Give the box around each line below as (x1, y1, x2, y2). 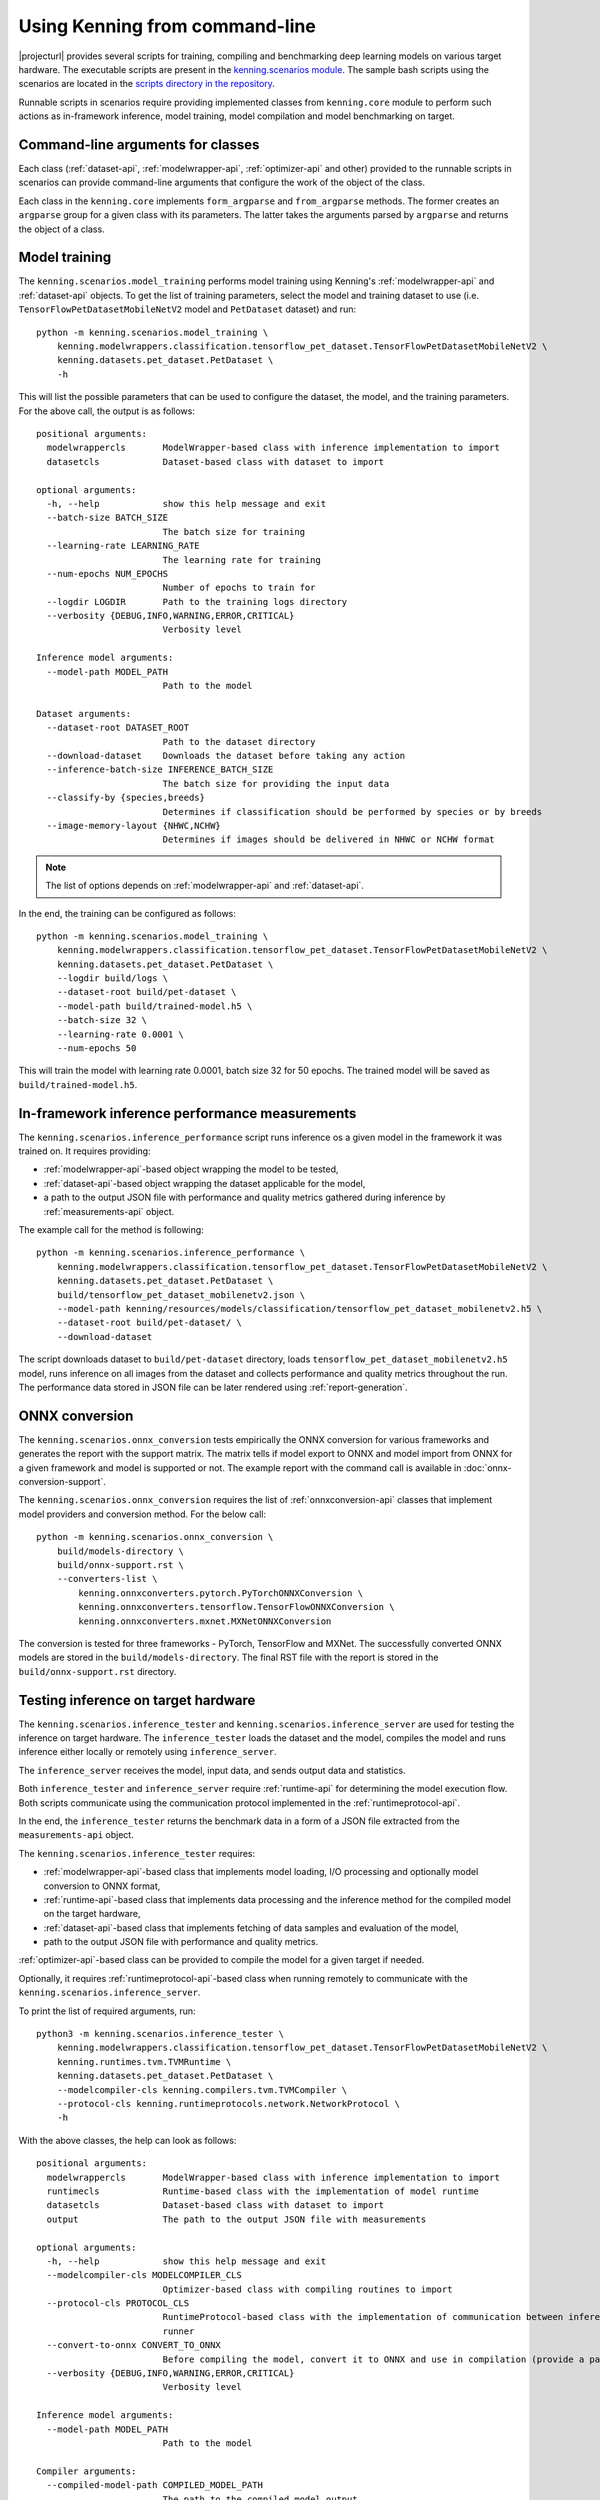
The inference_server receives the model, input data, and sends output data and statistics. (18, 1764, 406, 1776)
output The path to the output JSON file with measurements (46, 2213, 427, 2225)
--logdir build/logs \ (56, 973, 169, 984)
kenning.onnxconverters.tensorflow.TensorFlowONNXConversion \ (78, 1601, 395, 1613)
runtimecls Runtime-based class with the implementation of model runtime (46, 2185, 480, 2197)
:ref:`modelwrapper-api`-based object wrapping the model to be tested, (43, 1163, 339, 1175)
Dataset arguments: (36, 708, 132, 719)
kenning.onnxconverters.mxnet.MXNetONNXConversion (78, 1615, 332, 1627)
